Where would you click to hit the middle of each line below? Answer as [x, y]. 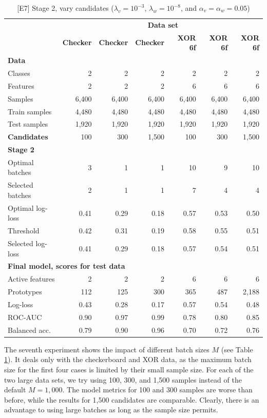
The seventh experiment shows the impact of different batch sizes [107, 349]
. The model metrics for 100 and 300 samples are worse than [157, 390]
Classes [19, 73]
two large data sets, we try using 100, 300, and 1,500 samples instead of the [123, 379]
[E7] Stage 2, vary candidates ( [65, 8]
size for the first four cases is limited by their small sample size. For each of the [129, 369]
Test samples [28, 124]
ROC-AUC [25, 317]
